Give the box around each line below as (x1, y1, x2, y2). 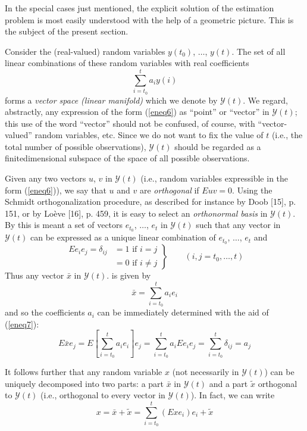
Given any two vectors (5, 172, 86, 185)
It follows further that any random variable (5, 365, 162, 377)
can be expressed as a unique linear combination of (30, 231, 216, 243)
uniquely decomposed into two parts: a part (5, 377, 164, 389)
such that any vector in (196, 218, 281, 231)
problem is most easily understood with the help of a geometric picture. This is (5, 13, 294, 26)
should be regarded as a (174, 140, 261, 152)
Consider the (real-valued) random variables (5, 45, 165, 57)
